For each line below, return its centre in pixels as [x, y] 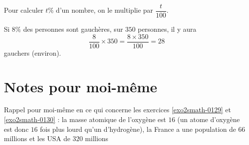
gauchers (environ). [33, 52]
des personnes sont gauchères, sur [73, 29]
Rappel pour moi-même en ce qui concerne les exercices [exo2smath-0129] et [117, 110]
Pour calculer [24, 10]
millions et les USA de [37, 138]
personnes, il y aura [167, 29]
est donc [16, 129]
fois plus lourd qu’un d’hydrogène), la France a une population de [138, 129]
